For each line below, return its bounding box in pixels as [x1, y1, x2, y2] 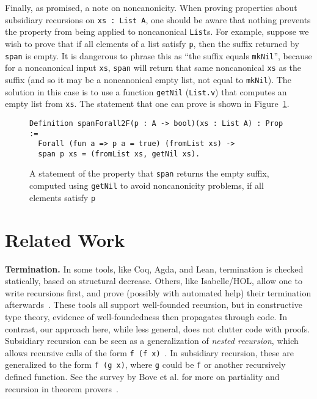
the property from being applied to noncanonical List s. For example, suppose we [5, 25, 309, 38]
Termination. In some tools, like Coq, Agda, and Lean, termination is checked [5, 262, 304, 275]
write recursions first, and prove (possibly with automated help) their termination [5, 286, 312, 299]
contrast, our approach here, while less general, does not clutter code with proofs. [5, 322, 310, 335]
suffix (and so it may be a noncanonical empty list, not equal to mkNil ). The [5, 73, 291, 86]
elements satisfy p [29, 191, 96, 203]
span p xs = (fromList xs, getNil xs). [38, 149, 200, 158]
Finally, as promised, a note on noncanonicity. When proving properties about [5, 1, 297, 13]
